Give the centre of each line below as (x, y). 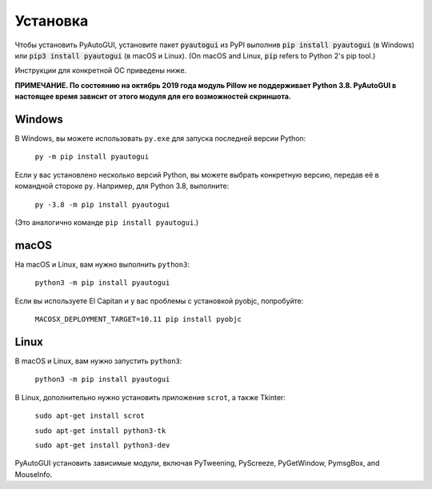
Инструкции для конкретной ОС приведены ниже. (101, 70)
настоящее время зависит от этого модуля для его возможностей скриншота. (153, 97)
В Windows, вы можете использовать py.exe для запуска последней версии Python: (160, 138)
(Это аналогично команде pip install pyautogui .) (107, 222)
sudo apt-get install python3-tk (100, 431)
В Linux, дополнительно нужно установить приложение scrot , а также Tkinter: (150, 397)
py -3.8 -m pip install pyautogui (102, 204)
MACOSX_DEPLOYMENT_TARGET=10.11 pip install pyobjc (138, 319)
